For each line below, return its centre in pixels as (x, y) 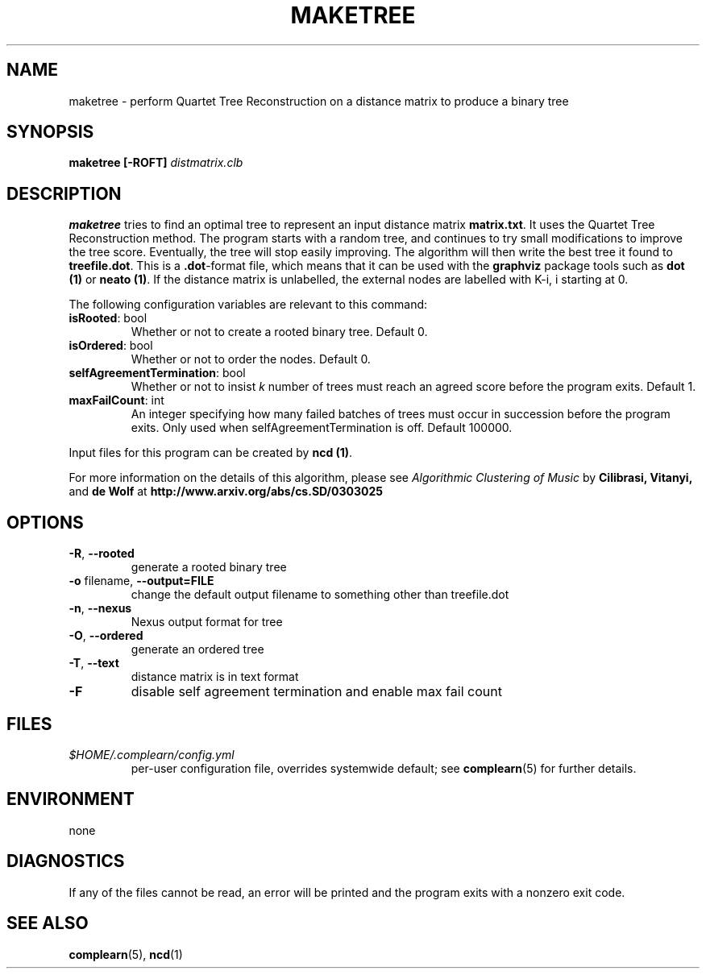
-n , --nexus (100, 608)
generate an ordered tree (197, 649)
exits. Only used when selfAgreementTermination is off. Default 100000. (322, 428)
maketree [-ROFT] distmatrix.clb (156, 163)
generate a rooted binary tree (209, 567)
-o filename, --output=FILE (141, 581)
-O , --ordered (106, 636)
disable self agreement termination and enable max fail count (316, 692)
